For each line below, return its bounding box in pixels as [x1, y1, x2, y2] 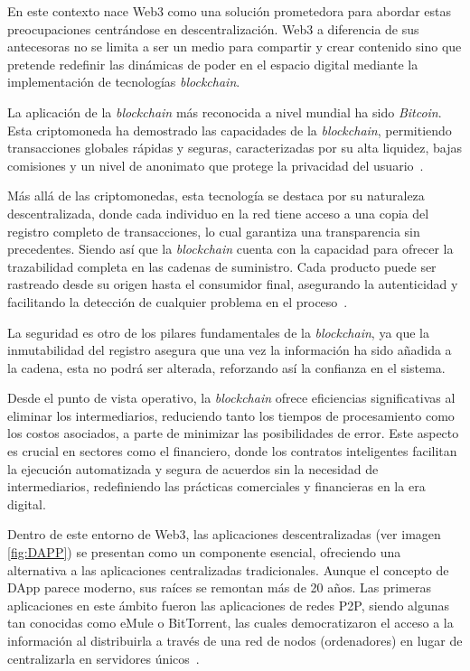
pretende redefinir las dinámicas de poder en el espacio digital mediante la [7, 54, 418, 73]
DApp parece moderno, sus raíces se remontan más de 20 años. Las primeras [7, 578, 431, 597]
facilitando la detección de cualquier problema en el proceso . [7, 292, 348, 311]
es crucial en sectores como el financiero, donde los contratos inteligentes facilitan [7, 442, 457, 461]
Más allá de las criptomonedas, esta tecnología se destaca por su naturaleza [7, 186, 425, 205]
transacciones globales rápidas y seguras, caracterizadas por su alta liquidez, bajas [7, 138, 462, 157]
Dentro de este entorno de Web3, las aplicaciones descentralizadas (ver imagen [7, 525, 441, 544]
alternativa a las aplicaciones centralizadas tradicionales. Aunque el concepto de [7, 560, 449, 579]
